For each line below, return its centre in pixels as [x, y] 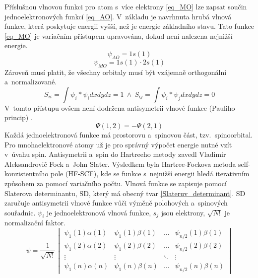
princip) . [19, 117]
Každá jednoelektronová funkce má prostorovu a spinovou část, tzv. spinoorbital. [129, 134]
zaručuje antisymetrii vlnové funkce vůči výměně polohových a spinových [116, 203]
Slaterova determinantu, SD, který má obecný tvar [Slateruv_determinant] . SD [125, 193]
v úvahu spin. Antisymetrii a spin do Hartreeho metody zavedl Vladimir [115, 154]
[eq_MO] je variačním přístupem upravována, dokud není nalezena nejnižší [119, 35]
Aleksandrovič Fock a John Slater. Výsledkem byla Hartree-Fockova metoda [120, 164]
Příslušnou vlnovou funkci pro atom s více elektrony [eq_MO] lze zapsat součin [126, 6]
